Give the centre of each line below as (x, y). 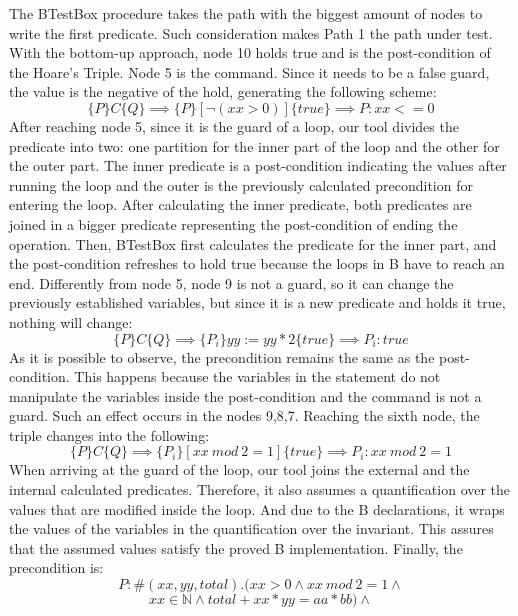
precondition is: (56, 567)
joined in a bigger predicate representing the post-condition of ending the (233, 223)
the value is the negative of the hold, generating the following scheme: (223, 91)
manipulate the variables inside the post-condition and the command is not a (245, 395)
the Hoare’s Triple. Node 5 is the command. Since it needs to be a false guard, (249, 71)
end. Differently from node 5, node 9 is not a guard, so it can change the (231, 282)
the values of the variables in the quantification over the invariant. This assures (251, 528)
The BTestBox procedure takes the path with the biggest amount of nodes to (246, 13)
